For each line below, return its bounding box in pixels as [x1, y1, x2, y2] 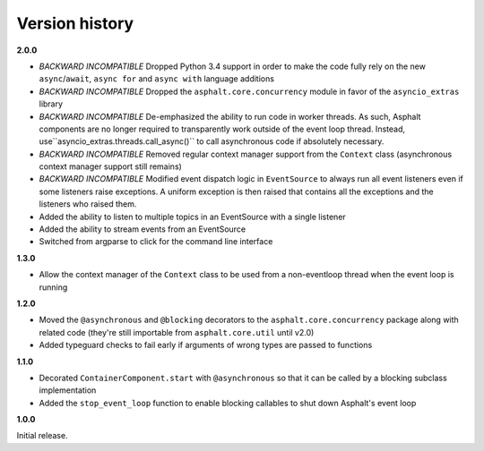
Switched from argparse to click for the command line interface [39, 236, 273, 247]
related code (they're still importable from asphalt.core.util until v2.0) [39, 327, 315, 337]
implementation [39, 385, 97, 396]
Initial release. [16, 430, 68, 441]
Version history [16, 13, 134, 33]
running [39, 282, 68, 293]
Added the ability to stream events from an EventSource [39, 224, 246, 234]
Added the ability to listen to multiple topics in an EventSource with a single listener [39, 211, 347, 222]
